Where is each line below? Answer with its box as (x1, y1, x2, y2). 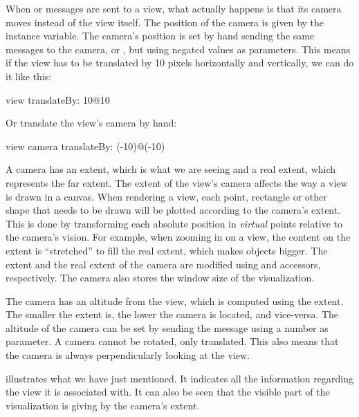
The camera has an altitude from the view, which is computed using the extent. (6, 293, 344, 308)
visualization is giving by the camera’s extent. (6, 398, 200, 412)
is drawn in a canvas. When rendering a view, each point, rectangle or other (6, 189, 327, 203)
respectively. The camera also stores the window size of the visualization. (6, 270, 315, 285)
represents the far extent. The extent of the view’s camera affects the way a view (6, 175, 348, 189)
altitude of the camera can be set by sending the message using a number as (6, 320, 329, 335)
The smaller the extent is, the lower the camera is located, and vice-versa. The (6, 307, 339, 322)
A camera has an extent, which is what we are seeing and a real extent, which (6, 162, 336, 176)
